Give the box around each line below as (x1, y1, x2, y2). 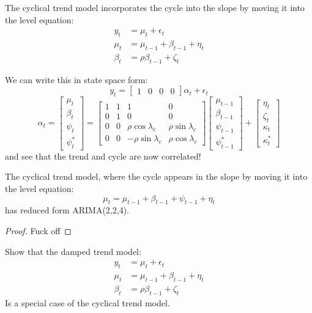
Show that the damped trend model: (5, 245, 141, 257)
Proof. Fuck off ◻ (5, 224, 72, 237)
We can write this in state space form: (5, 73, 148, 86)
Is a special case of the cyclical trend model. (5, 296, 170, 309)
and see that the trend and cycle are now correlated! (5, 149, 201, 162)
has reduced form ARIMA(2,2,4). (5, 204, 129, 216)
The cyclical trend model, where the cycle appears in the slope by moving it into (5, 170, 308, 183)
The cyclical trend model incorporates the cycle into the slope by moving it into (5, 1, 305, 13)
